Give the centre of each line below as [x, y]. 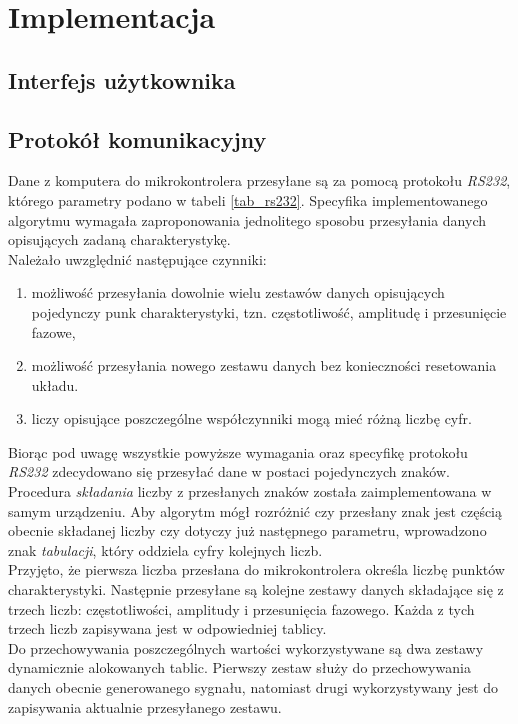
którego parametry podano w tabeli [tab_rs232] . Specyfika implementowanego [248, 199]
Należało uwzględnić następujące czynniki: [137, 258]
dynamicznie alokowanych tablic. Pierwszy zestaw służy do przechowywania [239, 667]
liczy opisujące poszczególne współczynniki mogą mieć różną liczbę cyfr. [251, 418]
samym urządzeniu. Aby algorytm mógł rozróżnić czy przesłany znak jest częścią [255, 510]
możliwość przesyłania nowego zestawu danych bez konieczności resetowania [264, 365]
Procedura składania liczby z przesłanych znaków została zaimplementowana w [250, 491]
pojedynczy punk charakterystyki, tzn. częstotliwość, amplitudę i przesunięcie [269, 311]
